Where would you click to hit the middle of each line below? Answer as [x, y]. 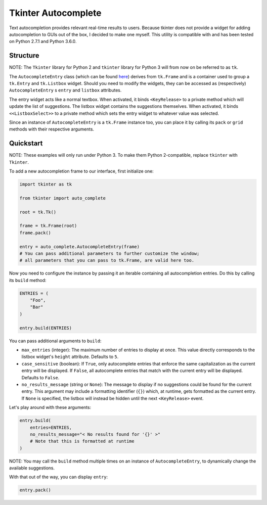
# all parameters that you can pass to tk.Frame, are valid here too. [107, 260]
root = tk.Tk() [38, 212]
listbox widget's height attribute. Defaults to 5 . [70, 357]
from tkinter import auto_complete [63, 198]
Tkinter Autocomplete [55, 13]
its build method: [28, 280]
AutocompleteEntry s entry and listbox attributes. [65, 90]
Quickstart [26, 143]
